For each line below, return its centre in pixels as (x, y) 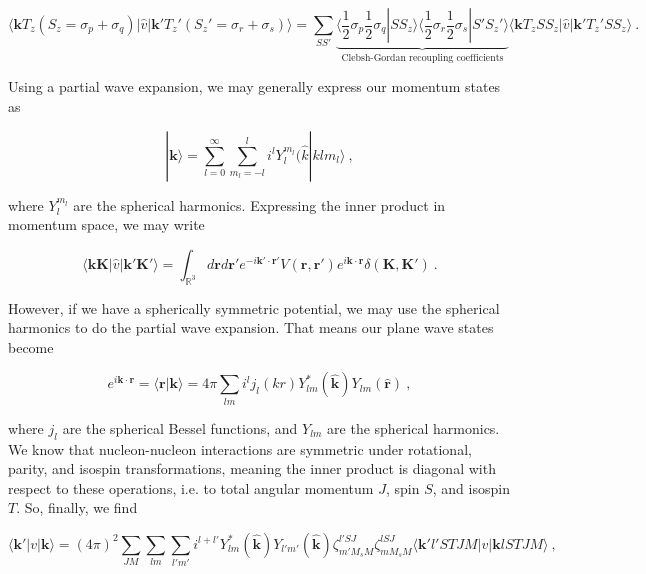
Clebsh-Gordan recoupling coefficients (422, 57)
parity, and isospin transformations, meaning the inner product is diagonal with (252, 468)
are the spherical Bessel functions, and (180, 427)
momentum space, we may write (106, 224)
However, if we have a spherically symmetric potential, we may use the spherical (254, 307)
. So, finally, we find (77, 507)
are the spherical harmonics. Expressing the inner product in (259, 204)
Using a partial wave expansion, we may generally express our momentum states (254, 86)
